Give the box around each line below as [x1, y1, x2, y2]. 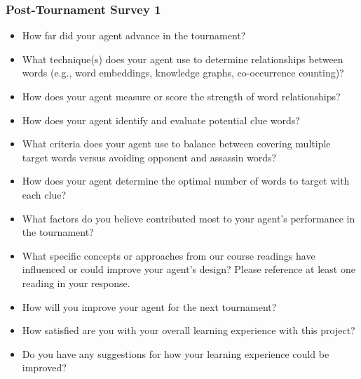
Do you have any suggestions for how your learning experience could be [22, 346, 329, 361]
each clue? [22, 187, 66, 201]
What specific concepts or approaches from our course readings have [22, 248, 315, 262]
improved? [22, 360, 67, 375]
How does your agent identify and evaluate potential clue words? [22, 112, 300, 127]
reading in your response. [22, 275, 130, 290]
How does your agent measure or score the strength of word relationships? [22, 89, 341, 103]
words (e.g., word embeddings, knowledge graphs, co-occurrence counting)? [22, 65, 344, 80]
